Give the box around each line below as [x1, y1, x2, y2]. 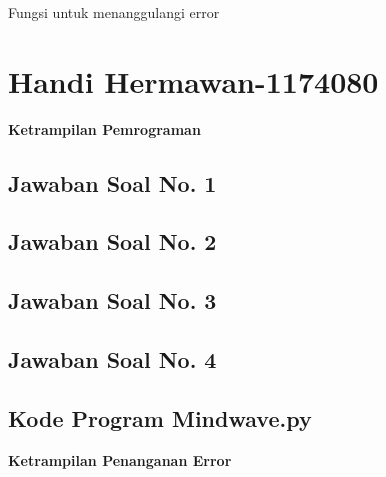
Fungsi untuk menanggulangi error [8, 2, 220, 22]
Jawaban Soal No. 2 [8, 226, 217, 257]
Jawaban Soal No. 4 [8, 344, 217, 375]
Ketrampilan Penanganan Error [8, 449, 232, 470]
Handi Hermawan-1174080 [8, 60, 379, 101]
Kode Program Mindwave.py [8, 402, 312, 433]
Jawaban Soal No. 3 [8, 285, 217, 316]
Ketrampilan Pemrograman [8, 118, 201, 139]
